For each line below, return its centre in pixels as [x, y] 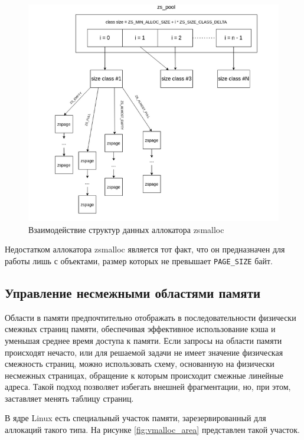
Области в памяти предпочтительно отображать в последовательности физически [151, 317]
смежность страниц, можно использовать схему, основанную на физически [140, 364]
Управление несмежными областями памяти [133, 292]
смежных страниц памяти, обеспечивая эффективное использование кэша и [140, 329]
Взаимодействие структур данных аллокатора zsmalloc [126, 229]
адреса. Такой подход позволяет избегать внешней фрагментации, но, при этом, [148, 387]
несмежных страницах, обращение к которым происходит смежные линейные [144, 375]
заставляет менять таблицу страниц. [69, 398]
